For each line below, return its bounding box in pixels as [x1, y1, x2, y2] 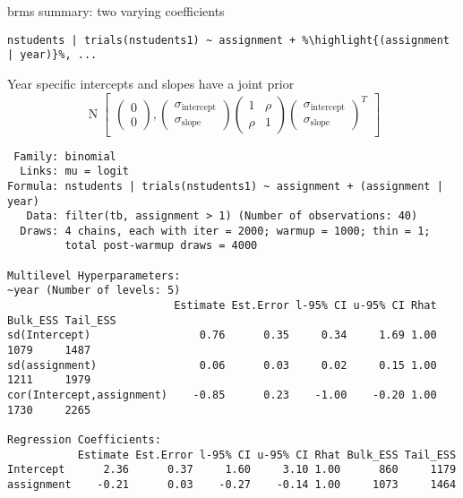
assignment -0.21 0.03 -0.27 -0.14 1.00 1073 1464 [7, 477, 457, 491]
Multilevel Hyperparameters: [7, 269, 181, 282]
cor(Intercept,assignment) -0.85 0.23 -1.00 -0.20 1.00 [7, 389, 437, 402]
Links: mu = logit [20, 165, 130, 178]
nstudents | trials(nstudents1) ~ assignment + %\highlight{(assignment [7, 33, 450, 47]
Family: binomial [13, 150, 116, 163]
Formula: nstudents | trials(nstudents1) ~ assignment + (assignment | [7, 179, 443, 193]
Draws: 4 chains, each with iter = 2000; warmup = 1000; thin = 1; [20, 224, 431, 237]
